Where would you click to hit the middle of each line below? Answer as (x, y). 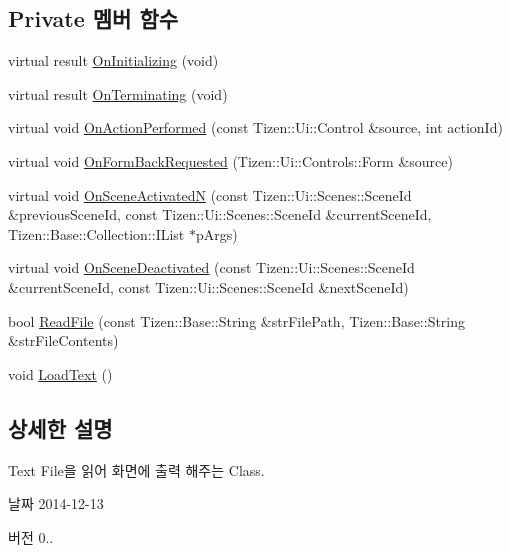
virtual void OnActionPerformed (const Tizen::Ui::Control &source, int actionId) (255, 127)
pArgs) (216, 233)
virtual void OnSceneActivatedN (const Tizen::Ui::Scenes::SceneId (210, 194)
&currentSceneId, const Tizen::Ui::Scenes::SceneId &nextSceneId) (208, 286)
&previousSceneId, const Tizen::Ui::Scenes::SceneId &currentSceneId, (220, 214)
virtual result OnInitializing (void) (113, 60)
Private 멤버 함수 (93, 18)
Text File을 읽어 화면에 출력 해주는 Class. (136, 469)
